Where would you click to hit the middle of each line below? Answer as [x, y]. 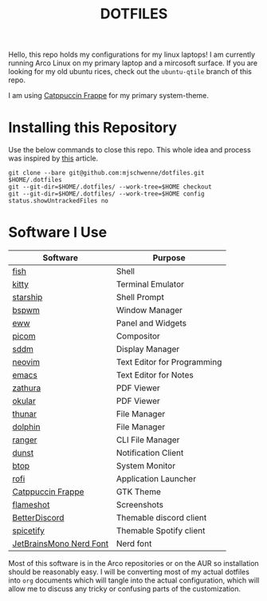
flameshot [31, 505]
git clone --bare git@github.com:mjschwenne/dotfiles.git [106, 173]
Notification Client [150, 453]
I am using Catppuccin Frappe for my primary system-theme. [109, 96]
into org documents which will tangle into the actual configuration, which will [134, 580]
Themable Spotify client [161, 531]
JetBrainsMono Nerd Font [61, 544]
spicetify [29, 531]
